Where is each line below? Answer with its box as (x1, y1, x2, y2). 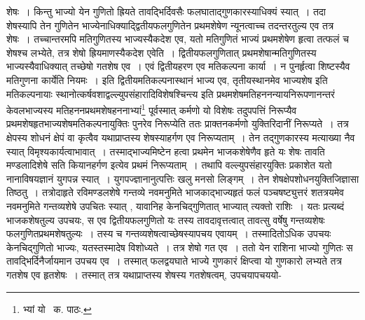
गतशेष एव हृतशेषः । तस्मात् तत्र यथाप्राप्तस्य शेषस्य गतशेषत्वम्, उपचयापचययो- (6, 267, 282, 281)
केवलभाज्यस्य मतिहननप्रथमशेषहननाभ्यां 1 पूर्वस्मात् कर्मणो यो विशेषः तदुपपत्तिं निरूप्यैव (6, 101, 297, 117)
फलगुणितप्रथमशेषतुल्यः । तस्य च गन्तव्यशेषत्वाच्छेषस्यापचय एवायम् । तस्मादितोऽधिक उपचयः (6, 226, 331, 241)
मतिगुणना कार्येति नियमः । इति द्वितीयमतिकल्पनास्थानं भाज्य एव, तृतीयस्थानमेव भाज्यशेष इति (6, 72, 328, 87)
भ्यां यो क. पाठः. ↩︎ (22, 301, 92, 316)
